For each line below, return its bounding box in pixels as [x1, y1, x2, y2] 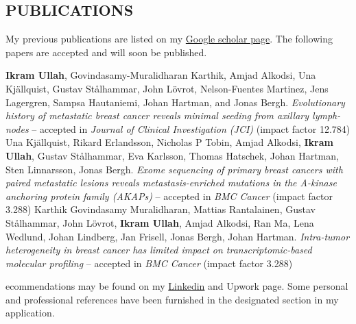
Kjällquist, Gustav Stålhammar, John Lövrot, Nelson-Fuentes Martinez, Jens [5, 81, 329, 95]
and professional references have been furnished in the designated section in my [5, 292, 339, 306]
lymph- [312, 108, 341, 123]
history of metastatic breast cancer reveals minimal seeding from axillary [5, 108, 309, 123]
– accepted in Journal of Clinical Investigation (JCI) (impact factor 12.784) [32, 121, 351, 136]
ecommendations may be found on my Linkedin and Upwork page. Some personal [5, 279, 348, 293]
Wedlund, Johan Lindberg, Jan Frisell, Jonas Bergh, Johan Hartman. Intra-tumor [5, 229, 350, 243]
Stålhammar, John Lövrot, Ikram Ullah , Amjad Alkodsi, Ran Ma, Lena [5, 215, 314, 229]
